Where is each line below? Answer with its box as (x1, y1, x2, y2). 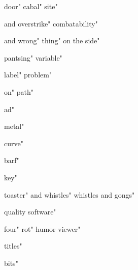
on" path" (4, 86, 33, 97)
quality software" (4, 206, 56, 217)
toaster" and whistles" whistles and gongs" (4, 189, 135, 200)
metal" (4, 121, 24, 131)
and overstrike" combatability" (4, 18, 98, 29)
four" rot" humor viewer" (4, 223, 81, 234)
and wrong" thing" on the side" (4, 35, 100, 46)
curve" (4, 138, 23, 148)
